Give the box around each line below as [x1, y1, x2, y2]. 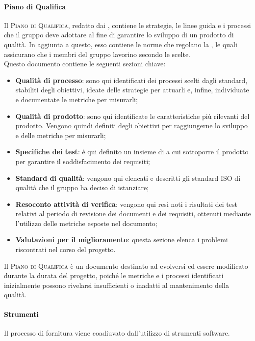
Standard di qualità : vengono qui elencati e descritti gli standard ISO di [15, 172, 241, 183]
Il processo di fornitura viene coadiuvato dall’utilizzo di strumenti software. [4, 327, 230, 338]
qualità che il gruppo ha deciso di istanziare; [15, 182, 149, 193]
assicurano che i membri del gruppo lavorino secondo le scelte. [4, 49, 190, 59]
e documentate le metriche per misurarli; [15, 94, 138, 104]
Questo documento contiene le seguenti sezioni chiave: [4, 58, 166, 69]
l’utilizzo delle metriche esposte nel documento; [15, 218, 157, 228]
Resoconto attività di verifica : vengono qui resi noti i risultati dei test [15, 199, 237, 209]
